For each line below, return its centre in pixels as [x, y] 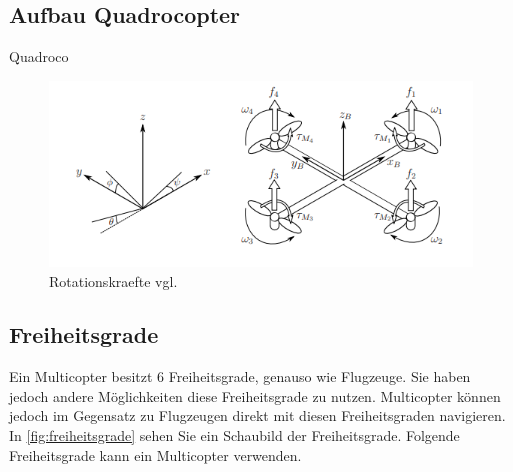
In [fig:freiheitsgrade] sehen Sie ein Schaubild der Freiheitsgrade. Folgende [234, 435]
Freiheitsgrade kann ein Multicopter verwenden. [155, 454]
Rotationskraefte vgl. [113, 280]
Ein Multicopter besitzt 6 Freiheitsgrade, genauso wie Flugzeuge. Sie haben [240, 376]
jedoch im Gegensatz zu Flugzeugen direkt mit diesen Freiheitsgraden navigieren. [257, 415]
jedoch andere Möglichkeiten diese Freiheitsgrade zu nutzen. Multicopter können [255, 395]
